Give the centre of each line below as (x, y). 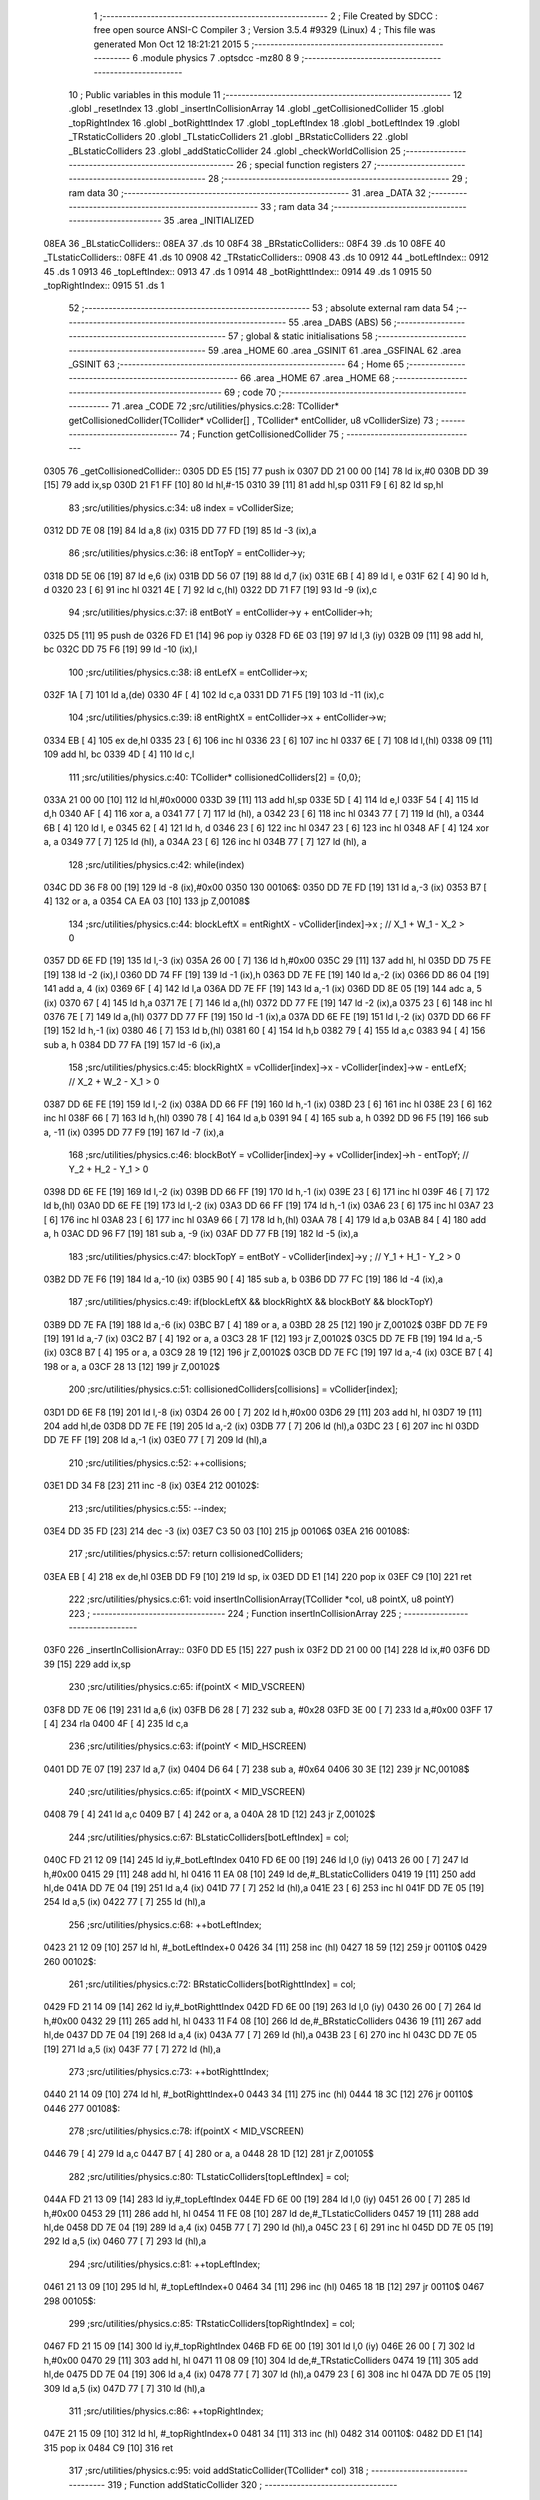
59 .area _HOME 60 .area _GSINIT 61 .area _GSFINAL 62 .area (334, 350)
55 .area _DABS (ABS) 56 (340, 322)
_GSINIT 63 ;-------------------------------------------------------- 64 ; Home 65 (236, 364)
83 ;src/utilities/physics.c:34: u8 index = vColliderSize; (181, 507)
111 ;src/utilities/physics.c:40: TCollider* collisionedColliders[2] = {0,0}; (215, 777)
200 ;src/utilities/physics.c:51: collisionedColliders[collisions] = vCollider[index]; (233, 1389)
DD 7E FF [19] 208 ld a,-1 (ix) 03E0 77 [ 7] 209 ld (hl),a (155, 1440)
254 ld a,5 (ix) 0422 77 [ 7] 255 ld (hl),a (124, 1902)
